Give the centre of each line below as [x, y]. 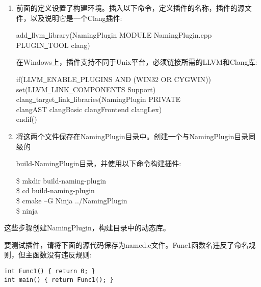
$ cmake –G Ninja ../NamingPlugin [72, 200]
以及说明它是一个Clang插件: [76, 18]
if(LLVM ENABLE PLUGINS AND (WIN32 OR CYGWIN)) [113, 79]
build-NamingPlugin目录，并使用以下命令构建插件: [99, 163]
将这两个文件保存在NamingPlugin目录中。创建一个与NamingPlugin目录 [132, 136]
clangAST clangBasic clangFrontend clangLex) [89, 109]
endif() [27, 119]
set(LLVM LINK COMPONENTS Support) [86, 89]
